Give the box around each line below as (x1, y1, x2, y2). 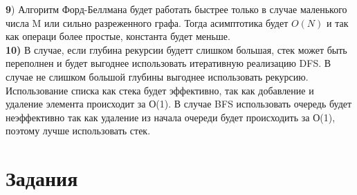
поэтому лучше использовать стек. (6, 123, 151, 138)
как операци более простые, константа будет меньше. (6, 29, 230, 43)
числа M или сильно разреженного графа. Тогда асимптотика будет (6, 15, 289, 30)
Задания (6, 164, 78, 192)
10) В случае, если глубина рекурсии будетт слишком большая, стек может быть (6, 42, 347, 57)
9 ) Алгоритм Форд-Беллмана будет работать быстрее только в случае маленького (6, 2, 347, 16)
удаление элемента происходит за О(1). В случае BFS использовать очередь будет (6, 96, 352, 111)
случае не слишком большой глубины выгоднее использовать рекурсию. (6, 69, 309, 83)
